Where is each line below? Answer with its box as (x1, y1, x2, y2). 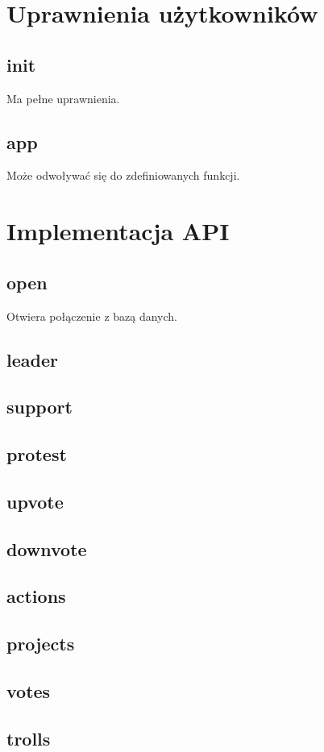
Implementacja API (6, 214, 230, 247)
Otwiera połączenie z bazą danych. (6, 307, 178, 324)
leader (6, 347, 58, 372)
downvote (6, 536, 87, 561)
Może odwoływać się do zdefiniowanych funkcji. (6, 167, 240, 184)
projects (6, 631, 75, 656)
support (6, 394, 73, 419)
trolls (6, 725, 51, 750)
